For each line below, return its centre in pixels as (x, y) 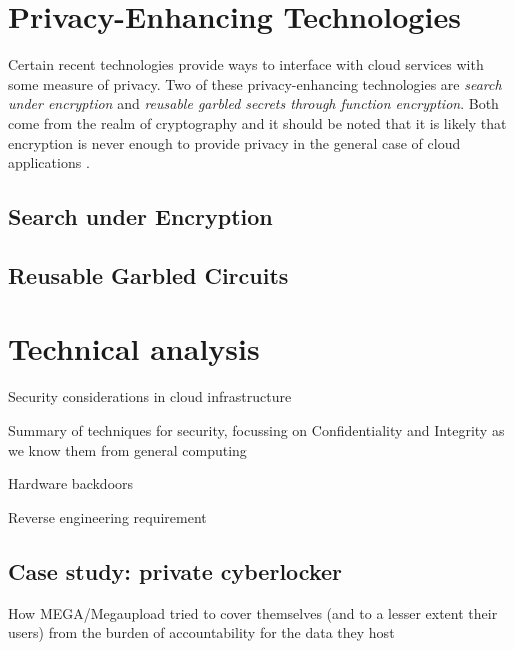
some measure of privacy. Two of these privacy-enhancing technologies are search (255, 83)
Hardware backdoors (71, 483)
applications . (49, 162)
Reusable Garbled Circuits (148, 274)
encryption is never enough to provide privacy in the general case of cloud (234, 142)
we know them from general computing (127, 449)
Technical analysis (134, 348)
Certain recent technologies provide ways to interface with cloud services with (246, 64)
